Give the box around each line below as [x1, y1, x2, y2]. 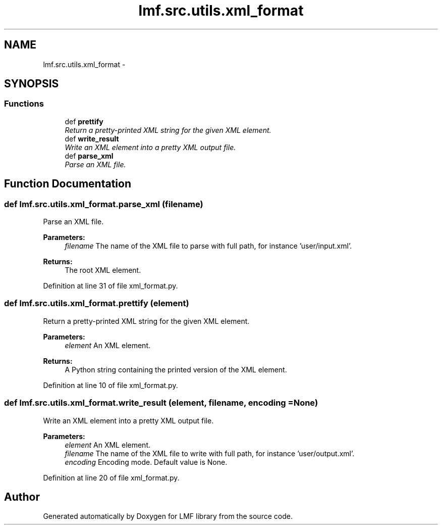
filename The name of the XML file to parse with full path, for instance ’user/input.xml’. [65, 242, 352, 251]
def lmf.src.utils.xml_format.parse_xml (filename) [4, 199, 203, 209]
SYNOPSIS [4, 77, 59, 90]
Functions [4, 99, 44, 109]
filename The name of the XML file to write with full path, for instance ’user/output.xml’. [65, 449, 355, 458]
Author [4, 490, 40, 503]
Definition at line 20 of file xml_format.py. [43, 473, 180, 482]
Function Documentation [4, 177, 131, 190]
